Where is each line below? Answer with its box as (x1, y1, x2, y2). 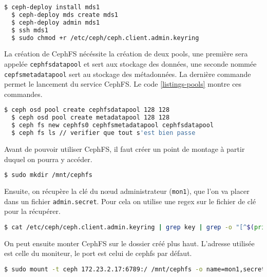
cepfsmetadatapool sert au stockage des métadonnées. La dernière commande (4, 68, 251, 79)
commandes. (4, 88, 43, 99)
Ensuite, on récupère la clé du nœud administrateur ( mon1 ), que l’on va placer (4, 186, 250, 196)
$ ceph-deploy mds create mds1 (11, 11, 118, 18)
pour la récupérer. (4, 206, 61, 216)
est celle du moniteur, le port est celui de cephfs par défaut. (4, 248, 192, 259)
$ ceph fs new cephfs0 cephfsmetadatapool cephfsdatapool (11, 122, 214, 129)
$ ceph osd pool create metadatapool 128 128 (11, 114, 170, 122)
